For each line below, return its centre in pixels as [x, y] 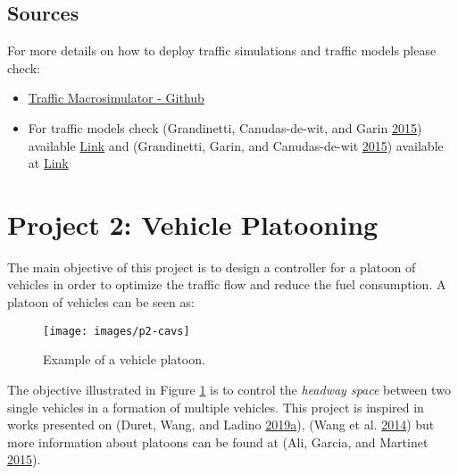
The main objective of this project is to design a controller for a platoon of [212, 267]
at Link [48, 163]
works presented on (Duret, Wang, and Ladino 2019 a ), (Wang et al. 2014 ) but [221, 425]
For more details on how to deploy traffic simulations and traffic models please [222, 50]
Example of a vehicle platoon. [124, 359]
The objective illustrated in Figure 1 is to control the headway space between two [229, 389]
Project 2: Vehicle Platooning [193, 224]
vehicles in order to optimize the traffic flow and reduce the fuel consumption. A [227, 284]
